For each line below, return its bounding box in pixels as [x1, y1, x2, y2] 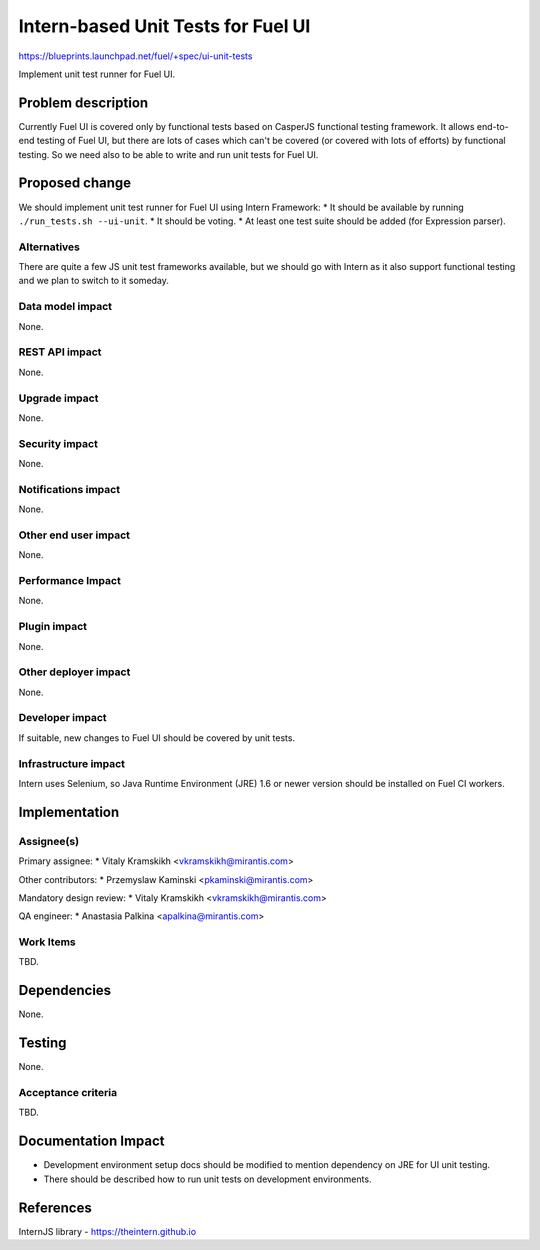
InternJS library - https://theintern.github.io [18, 1225, 197, 1237]
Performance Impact [18, 574, 122, 588]
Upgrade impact [18, 391, 99, 405]
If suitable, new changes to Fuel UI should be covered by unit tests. [18, 731, 295, 744]
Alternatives [18, 240, 80, 254]
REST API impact [18, 345, 102, 359]
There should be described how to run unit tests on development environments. [43, 1173, 372, 1185]
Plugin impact [18, 620, 87, 634]
